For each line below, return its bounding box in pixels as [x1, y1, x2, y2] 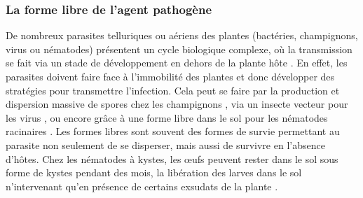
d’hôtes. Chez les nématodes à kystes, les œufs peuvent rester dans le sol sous [6, 151, 338, 166]
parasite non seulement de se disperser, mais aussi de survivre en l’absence [6, 137, 325, 152]
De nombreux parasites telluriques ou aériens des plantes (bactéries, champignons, [6, 28, 358, 43]
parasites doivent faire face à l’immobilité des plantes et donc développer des [6, 69, 335, 83]
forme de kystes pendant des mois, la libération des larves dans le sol [6, 165, 302, 180]
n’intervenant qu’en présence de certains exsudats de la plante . [6, 178, 278, 193]
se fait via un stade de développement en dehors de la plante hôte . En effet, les [6, 55, 348, 70]
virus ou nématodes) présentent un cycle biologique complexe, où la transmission [6, 41, 352, 56]
